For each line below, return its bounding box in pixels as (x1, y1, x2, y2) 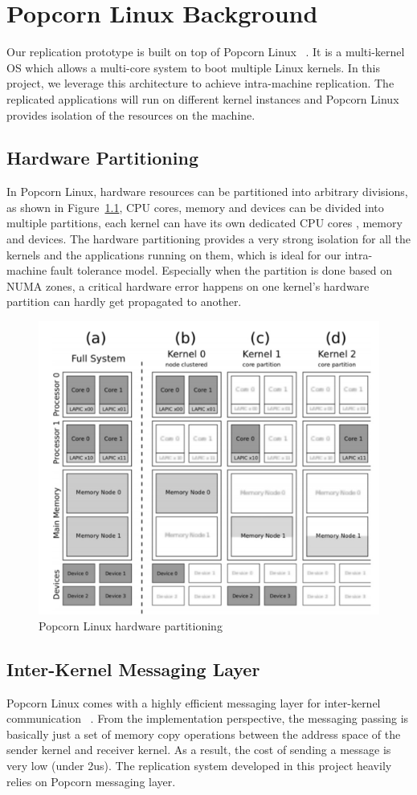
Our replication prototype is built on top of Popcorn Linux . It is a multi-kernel (6, 43, 405, 60)
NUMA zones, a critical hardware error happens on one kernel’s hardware (6, 277, 370, 294)
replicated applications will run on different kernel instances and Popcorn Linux (6, 90, 399, 107)
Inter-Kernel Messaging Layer (6, 656, 260, 681)
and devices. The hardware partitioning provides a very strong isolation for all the (6, 230, 411, 247)
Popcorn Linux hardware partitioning (39, 617, 223, 634)
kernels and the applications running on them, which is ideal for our (6, 246, 341, 263)
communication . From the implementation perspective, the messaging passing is (6, 710, 409, 727)
